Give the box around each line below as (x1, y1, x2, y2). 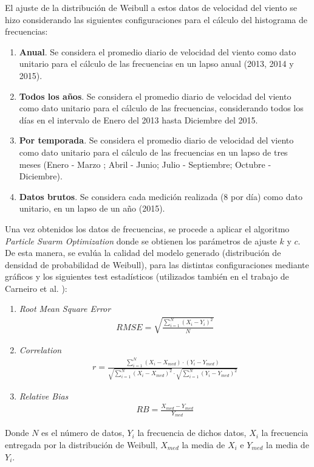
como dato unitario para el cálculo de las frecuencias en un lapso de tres (19, 145, 288, 158)
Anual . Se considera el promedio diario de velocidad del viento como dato (19, 45, 296, 58)
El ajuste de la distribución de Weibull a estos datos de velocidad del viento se (5, 1, 297, 13)
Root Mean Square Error (19, 302, 111, 315)
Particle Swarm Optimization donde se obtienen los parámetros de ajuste (5, 234, 277, 247)
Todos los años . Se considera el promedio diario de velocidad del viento (19, 89, 292, 102)
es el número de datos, (41, 426, 125, 439)
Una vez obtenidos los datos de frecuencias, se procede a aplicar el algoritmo (5, 222, 290, 235)
